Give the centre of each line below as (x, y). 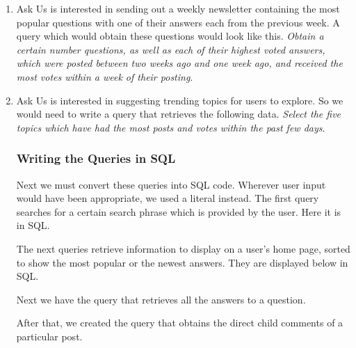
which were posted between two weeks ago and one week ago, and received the (179, 63)
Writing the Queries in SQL (96, 158)
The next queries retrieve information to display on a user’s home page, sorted (183, 248)
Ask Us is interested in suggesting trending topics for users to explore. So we (180, 100)
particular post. (49, 336)
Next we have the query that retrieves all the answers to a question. (161, 299)
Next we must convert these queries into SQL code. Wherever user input (171, 184)
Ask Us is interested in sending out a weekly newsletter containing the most (178, 8)
